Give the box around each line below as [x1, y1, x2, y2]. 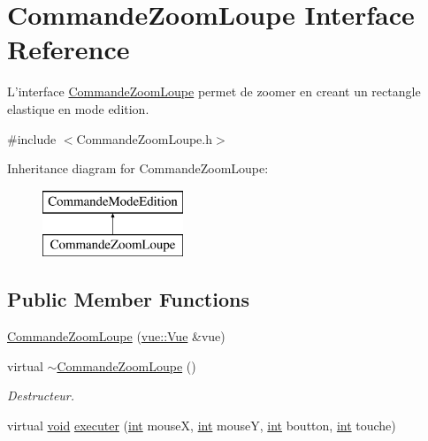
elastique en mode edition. [7, 99, 149, 118]
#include [7, 129, 57, 148]
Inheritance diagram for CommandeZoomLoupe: [7, 159, 269, 178]
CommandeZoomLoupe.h [76, 129, 212, 148]
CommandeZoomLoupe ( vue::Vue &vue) [7, 327, 225, 346]
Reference [7, 31, 130, 67]
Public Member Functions [7, 285, 249, 313]
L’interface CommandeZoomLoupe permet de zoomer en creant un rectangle [7, 82, 421, 101]
